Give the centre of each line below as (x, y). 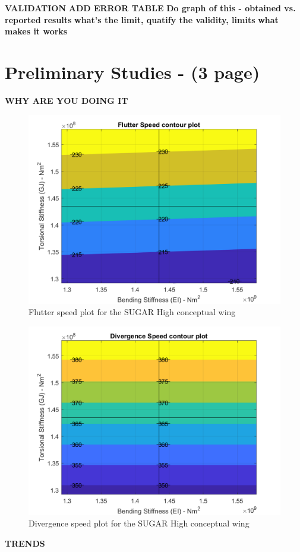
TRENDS (25, 543)
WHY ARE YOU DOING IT (67, 100)
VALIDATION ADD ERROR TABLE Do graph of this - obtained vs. (150, 8)
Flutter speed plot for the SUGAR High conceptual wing (132, 312)
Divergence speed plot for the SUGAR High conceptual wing (139, 523)
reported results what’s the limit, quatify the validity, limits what (142, 19)
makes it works (36, 31)
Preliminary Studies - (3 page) (132, 72)
